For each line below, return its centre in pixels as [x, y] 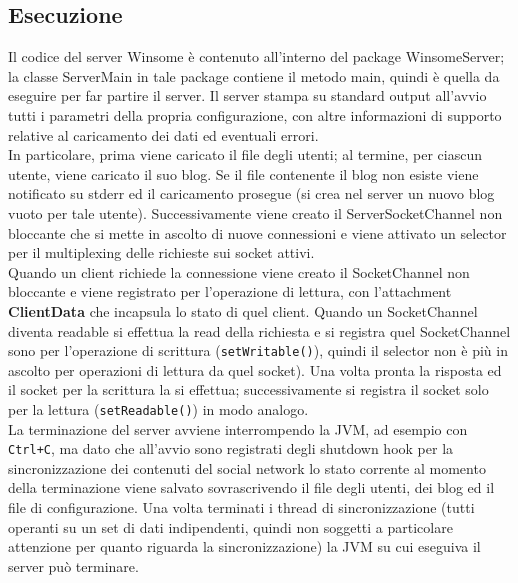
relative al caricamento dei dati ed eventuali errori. [163, 134]
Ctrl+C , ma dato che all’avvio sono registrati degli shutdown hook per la [231, 448]
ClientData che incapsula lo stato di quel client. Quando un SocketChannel [243, 310]
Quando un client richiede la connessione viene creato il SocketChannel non [239, 271]
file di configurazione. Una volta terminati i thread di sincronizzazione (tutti [241, 507]
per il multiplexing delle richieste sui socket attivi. [161, 252]
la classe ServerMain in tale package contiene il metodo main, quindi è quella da [254, 75]
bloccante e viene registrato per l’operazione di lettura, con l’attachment [230, 291]
